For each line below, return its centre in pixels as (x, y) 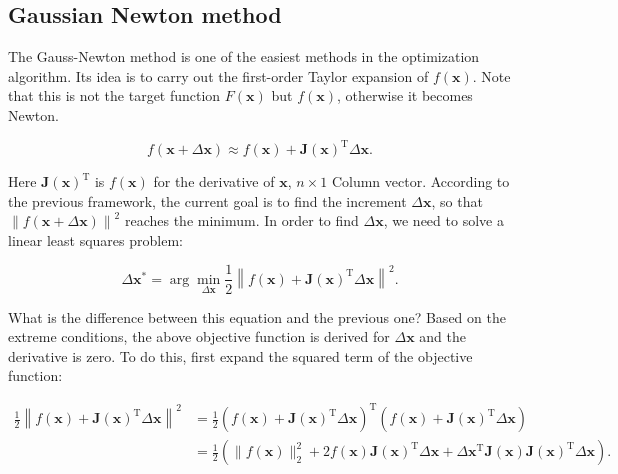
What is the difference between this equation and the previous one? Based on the (257, 316)
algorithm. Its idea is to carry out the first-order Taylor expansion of (218, 75)
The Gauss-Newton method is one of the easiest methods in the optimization (244, 56)
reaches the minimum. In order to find (241, 220)
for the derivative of (214, 181)
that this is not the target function (114, 95)
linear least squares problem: (95, 239)
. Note (491, 75)
